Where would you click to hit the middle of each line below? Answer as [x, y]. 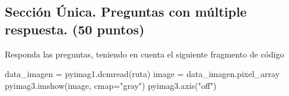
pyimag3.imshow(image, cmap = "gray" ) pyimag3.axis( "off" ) [111, 85]
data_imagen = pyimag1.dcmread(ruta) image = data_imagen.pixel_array [142, 74]
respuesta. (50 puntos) [75, 29]
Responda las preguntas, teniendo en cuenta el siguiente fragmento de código [144, 54]
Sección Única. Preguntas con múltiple [126, 12]
